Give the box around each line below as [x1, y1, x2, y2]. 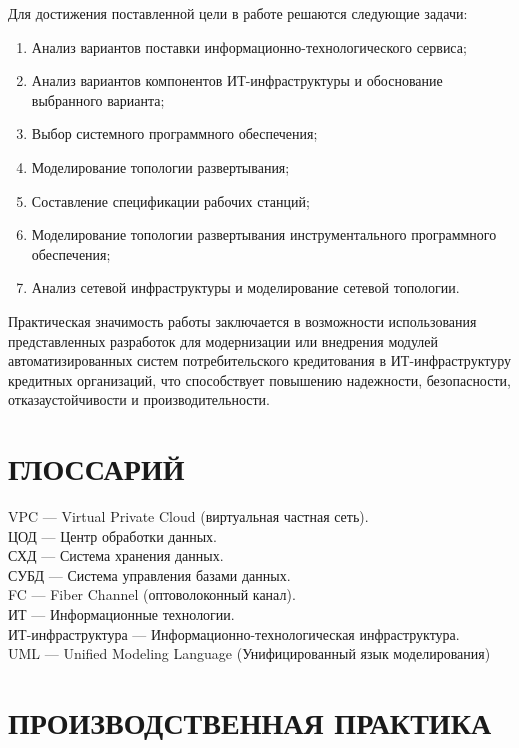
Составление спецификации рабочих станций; [31, 190, 310, 211]
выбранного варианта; [31, 89, 165, 110]
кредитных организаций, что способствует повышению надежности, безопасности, [8, 369, 511, 390]
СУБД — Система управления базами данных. [8, 564, 291, 585]
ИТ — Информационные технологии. [8, 604, 235, 624]
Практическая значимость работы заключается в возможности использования [8, 310, 477, 331]
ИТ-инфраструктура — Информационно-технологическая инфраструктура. [8, 623, 460, 644]
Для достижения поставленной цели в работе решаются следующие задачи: [8, 3, 468, 23]
